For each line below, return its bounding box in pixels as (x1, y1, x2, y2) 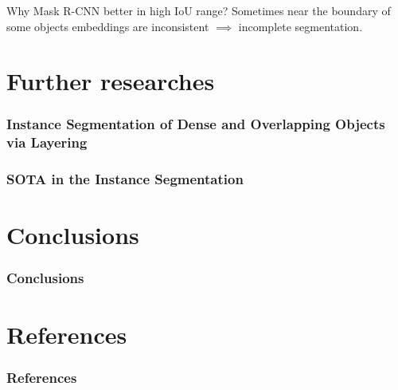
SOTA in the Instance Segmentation (6, 169, 244, 189)
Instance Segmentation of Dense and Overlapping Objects (6, 114, 385, 134)
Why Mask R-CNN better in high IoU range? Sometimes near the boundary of (6, 2, 391, 18)
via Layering (6, 132, 88, 152)
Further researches (6, 65, 215, 97)
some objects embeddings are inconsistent (6, 18, 209, 34)
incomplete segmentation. (238, 18, 363, 34)
